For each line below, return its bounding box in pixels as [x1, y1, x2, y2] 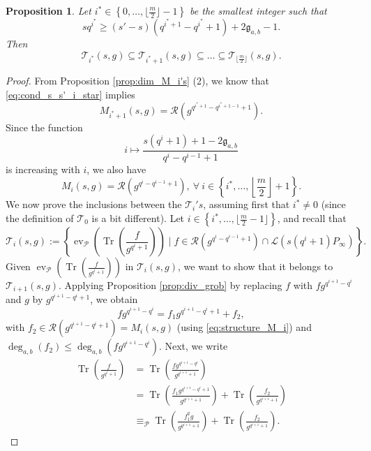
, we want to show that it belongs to [178, 259, 333, 274]
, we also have [86, 161, 146, 176]
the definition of [6, 211, 74, 225]
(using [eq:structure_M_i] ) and [176, 320, 312, 334]
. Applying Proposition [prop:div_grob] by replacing [58, 278, 282, 293]
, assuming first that [203, 197, 290, 212]
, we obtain [90, 292, 138, 306]
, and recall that [277, 211, 347, 225]
